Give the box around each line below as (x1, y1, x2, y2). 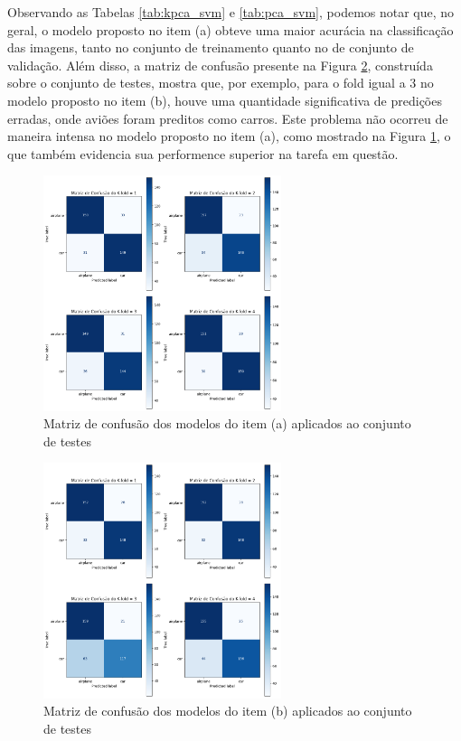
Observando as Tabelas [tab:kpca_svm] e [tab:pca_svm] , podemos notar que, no (7, 3, 455, 21)
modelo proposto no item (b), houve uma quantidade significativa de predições (7, 90, 442, 109)
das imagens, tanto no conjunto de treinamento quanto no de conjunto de (7, 38, 414, 57)
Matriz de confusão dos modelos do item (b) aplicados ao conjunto (43, 701, 412, 720)
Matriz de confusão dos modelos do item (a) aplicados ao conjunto (43, 414, 411, 433)
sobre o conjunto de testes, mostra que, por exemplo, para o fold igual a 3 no (7, 73, 434, 92)
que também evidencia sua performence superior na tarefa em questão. (7, 144, 399, 163)
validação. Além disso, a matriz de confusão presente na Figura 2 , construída (7, 55, 433, 74)
